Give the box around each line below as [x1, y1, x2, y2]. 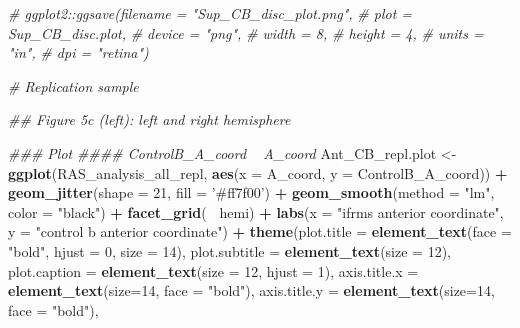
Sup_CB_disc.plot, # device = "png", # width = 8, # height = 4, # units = [8, 22, 484, 43]
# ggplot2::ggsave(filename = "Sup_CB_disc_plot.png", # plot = [8, 3, 413, 23]
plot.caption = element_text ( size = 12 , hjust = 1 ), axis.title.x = [8, 260, 419, 281]
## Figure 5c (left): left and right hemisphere [8, 109, 291, 130]
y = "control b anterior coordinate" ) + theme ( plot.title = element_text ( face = [8, 221, 512, 242]
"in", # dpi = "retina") [8, 42, 149, 63]
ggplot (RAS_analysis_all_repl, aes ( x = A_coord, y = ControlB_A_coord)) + [8, 162, 508, 183]
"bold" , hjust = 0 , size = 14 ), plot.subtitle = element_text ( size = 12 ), [8, 240, 451, 261]
